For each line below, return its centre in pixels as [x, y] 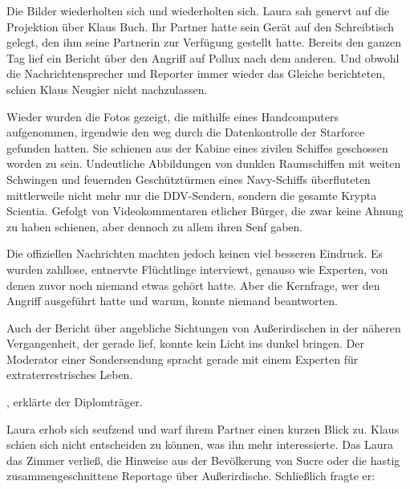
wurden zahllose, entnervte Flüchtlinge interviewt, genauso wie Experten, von [197, 269]
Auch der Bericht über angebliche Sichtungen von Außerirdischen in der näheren [204, 327]
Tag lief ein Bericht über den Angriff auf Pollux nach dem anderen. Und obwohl [203, 57]
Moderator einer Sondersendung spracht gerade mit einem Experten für [183, 359]
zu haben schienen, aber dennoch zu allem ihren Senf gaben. [155, 226]
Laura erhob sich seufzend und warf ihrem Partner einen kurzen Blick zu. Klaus [203, 428]
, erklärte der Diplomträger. [75, 402]
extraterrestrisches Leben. [70, 375]
